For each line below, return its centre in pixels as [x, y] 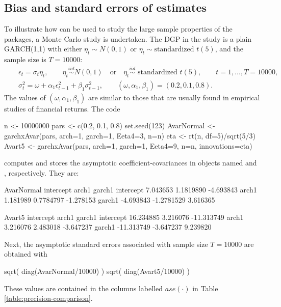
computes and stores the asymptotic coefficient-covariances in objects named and [131, 163]
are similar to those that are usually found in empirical [174, 97]
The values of [25, 97]
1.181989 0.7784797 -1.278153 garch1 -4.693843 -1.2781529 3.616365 [110, 200]
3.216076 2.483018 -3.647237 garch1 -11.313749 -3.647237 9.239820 [108, 227]
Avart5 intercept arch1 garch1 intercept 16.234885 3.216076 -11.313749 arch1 [124, 217]
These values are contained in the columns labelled [83, 288]
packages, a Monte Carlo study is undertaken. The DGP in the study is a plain [128, 38]
